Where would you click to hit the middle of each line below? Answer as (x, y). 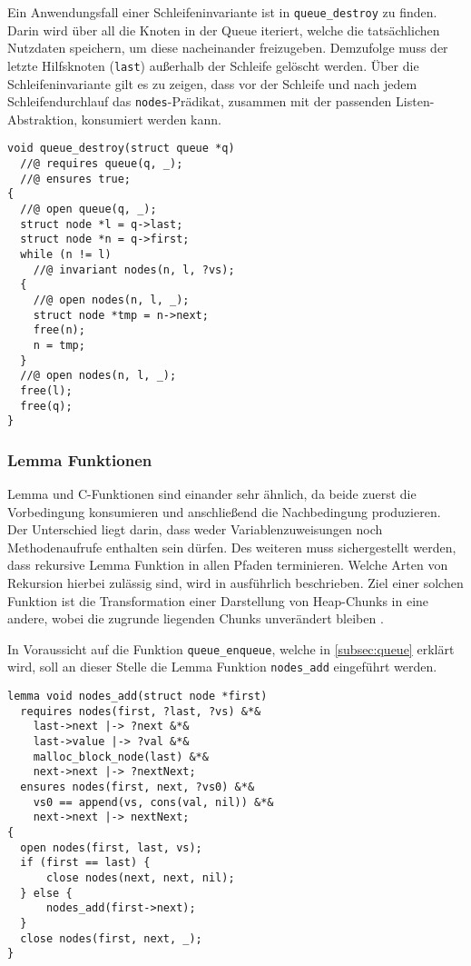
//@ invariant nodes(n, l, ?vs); (134, 269)
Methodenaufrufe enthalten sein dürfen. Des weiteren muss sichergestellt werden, (232, 547)
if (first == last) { (85, 863)
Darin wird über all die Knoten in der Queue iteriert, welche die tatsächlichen (224, 30)
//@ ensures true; (76, 179)
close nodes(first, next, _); (111, 938)
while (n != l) (66, 254)
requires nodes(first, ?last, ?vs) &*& (141, 711)
